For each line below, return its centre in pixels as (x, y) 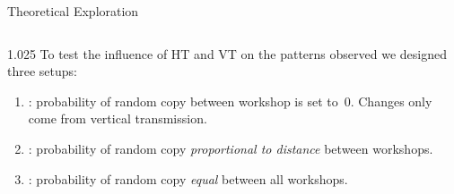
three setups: (42, 71)
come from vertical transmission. (118, 118)
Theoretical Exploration (73, 11)
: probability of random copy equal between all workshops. (188, 178)
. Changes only (391, 101)
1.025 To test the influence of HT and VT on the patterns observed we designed (227, 53)
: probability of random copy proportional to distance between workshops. (231, 148)
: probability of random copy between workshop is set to (183, 101)
